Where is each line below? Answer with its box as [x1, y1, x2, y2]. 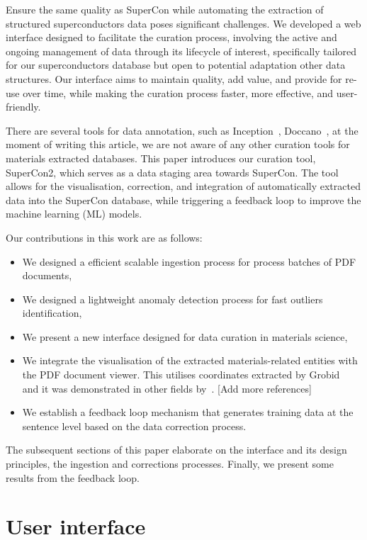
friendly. [6, 99, 41, 114]
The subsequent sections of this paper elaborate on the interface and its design [6, 442, 347, 457]
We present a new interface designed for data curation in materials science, [22, 329, 348, 344]
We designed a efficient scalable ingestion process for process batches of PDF [22, 254, 356, 269]
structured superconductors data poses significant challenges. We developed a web [6, 16, 361, 30]
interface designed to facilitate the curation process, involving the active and [6, 30, 337, 45]
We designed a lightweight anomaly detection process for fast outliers [22, 291, 323, 306]
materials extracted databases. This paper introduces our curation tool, [6, 150, 316, 165]
